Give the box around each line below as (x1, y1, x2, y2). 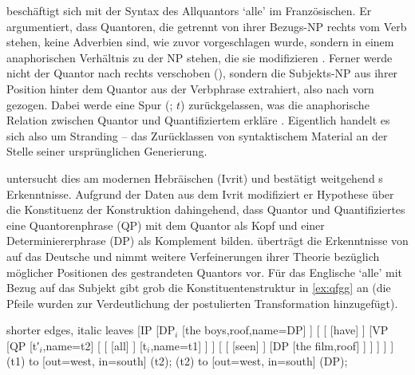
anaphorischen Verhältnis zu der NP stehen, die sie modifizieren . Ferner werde (6, 49, 393, 65)
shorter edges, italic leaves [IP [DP (6, 322, 176, 338)
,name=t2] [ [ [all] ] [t (42, 337, 148, 353)
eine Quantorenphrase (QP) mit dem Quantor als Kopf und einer (6, 216, 325, 233)
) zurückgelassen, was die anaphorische (180, 96, 370, 112)
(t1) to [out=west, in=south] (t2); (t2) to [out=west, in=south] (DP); (6, 353, 348, 369)
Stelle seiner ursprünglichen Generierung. (6, 143, 207, 160)
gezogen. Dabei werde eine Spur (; (6, 96, 173, 112)
